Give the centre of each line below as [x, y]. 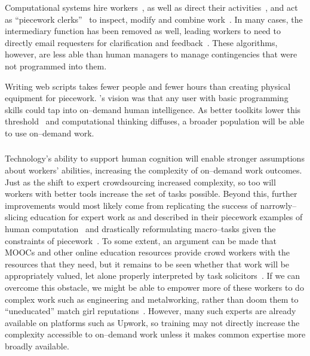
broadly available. [37, 346]
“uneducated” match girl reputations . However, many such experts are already [151, 311]
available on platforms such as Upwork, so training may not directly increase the [152, 322]
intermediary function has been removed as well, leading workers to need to [143, 31]
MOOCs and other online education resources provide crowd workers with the [147, 252]
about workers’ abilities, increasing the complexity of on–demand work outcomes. [154, 170]
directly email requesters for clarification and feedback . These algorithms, [141, 42]
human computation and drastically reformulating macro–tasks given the [140, 229]
